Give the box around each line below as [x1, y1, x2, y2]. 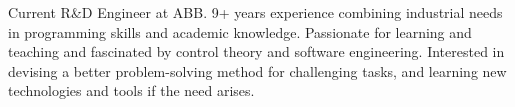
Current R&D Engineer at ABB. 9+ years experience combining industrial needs [8, 2, 503, 22]
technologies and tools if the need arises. [8, 80, 255, 101]
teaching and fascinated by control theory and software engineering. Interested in [8, 41, 505, 62]
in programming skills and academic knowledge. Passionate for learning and [8, 21, 472, 42]
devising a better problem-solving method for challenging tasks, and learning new [8, 60, 507, 81]
